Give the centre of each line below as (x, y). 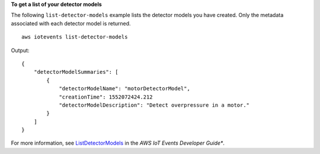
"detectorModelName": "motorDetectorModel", (125, 89)
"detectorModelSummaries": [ (76, 72)
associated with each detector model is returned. (71, 23)
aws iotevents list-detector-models (75, 37)
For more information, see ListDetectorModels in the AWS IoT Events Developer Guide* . (118, 143)
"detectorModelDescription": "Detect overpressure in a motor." (154, 105)
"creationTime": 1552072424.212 (106, 97)
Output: (20, 50)
